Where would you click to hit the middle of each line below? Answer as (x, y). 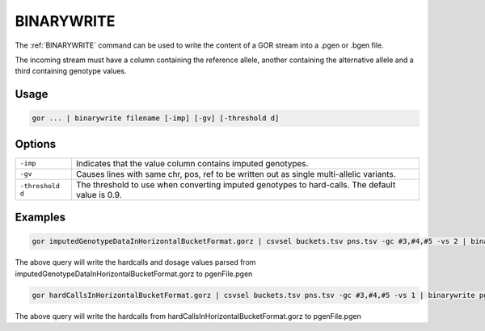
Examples (40, 218)
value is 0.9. (99, 195)
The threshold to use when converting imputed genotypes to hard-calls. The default (236, 184)
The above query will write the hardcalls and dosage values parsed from (135, 262)
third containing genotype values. (71, 71)
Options (36, 144)
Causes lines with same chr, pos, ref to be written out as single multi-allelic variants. (236, 174)
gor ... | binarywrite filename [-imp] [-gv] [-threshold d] (156, 118)
